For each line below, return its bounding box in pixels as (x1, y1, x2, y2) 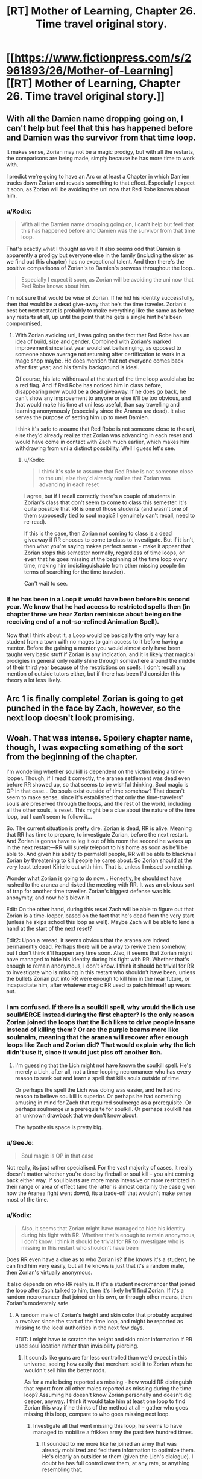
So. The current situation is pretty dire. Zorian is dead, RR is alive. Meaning (6, 825, 192, 832)
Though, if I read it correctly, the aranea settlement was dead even (25, 774, 191, 782)
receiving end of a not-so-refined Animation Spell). (6, 618, 160, 626)
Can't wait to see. (24, 580, 68, 587)
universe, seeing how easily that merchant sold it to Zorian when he (24, 1360, 192, 1367)
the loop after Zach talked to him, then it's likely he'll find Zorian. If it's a (6, 1287, 184, 1294)
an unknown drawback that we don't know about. (14, 1112, 139, 1120)
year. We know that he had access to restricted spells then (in (6, 603, 191, 611)
